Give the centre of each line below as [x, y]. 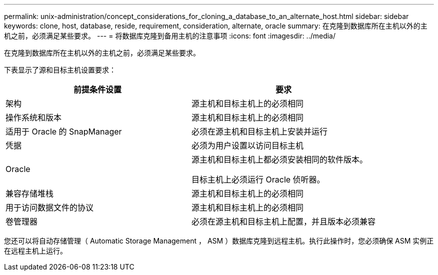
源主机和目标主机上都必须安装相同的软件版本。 [280, 159]
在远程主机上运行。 [35, 251]
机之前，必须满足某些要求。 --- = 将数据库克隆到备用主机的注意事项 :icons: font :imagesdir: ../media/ [170, 36]
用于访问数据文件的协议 [50, 207]
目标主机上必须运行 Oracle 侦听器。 [258, 179]
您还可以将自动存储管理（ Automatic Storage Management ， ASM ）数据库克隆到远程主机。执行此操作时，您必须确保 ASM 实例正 [219, 241]
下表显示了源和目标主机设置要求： [60, 70]
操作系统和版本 [34, 117]
